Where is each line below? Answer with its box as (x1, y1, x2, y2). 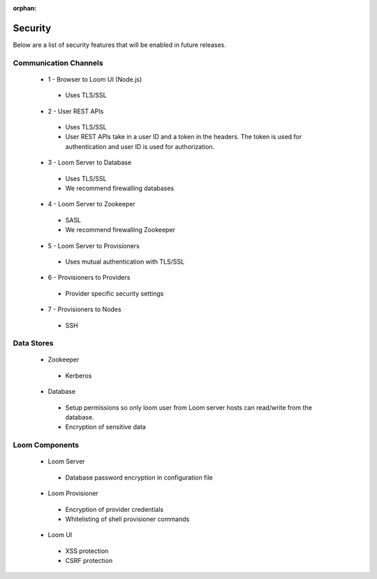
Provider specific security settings (65, 289, 164, 297)
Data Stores (13, 338, 54, 348)
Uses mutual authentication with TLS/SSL (65, 257, 185, 266)
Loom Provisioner (47, 489, 99, 498)
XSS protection (65, 546, 109, 555)
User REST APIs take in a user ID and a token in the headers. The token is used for (65, 133, 302, 141)
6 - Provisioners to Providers (47, 273, 131, 282)
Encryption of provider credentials (65, 505, 164, 513)
